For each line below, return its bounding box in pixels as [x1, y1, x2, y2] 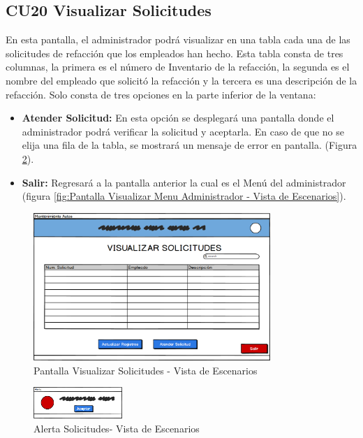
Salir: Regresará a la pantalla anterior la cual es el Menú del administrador [22, 175, 346, 189]
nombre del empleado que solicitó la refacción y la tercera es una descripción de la [6, 73, 357, 87]
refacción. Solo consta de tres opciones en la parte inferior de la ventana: [6, 87, 316, 101]
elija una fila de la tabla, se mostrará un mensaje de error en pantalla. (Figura [22, 138, 357, 152]
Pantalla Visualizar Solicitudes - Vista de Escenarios [34, 363, 258, 377]
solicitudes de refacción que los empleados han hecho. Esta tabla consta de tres [6, 45, 343, 60]
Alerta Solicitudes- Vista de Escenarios [34, 421, 200, 435]
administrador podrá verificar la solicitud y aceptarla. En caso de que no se [22, 124, 344, 138]
